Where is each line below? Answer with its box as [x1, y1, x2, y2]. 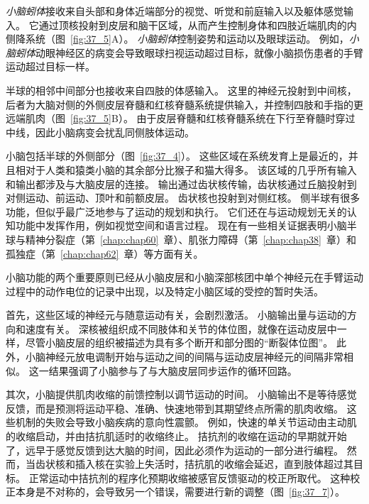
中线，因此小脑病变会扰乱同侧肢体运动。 [6, 124, 194, 139]
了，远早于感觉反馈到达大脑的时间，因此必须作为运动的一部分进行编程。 [6, 442, 343, 457]
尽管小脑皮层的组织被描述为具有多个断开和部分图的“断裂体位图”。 [25, 335, 334, 350]
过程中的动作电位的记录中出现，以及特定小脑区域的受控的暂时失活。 [6, 283, 324, 298]
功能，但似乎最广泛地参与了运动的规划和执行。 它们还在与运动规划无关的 [6, 204, 347, 219]
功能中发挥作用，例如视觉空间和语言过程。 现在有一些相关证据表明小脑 [15, 218, 347, 233]
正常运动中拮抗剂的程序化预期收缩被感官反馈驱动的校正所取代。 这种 [28, 470, 351, 485]
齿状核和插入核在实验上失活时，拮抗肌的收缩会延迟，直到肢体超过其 [35, 456, 353, 471]
